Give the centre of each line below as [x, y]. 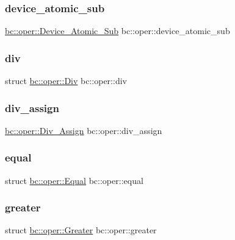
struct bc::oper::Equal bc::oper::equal [74, 180]
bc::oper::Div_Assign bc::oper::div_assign [84, 130]
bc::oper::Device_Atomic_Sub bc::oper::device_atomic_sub [117, 31]
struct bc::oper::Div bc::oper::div [66, 81]
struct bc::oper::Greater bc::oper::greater [81, 230]
